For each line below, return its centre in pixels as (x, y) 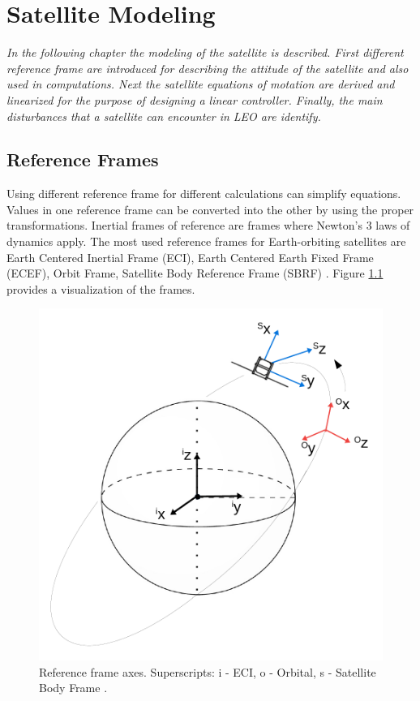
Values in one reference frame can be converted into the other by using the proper (210, 209)
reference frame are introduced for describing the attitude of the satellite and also (208, 68)
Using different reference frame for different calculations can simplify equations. (204, 194)
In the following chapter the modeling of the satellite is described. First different (205, 52)
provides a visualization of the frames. (101, 288)
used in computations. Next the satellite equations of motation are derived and (201, 84)
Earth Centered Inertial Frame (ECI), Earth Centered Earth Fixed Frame (190, 257)
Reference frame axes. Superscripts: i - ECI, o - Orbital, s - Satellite (208, 671)
